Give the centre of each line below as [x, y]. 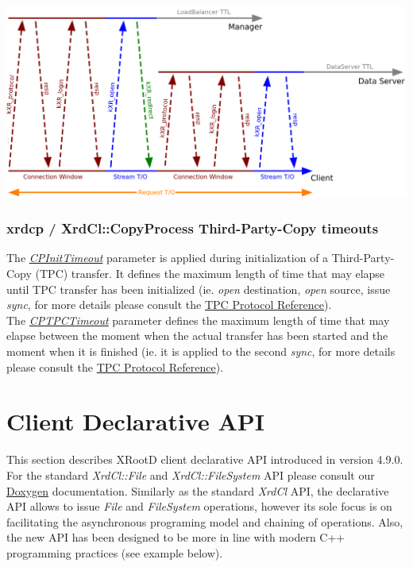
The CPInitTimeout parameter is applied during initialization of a [168, 258]
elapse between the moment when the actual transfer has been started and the [197, 336]
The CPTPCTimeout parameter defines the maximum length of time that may [198, 320]
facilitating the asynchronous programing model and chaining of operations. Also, [205, 521]
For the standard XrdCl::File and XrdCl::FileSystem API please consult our [191, 474]
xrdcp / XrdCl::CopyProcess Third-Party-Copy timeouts [193, 228]
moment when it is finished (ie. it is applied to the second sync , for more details [201, 351]
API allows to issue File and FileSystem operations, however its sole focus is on [199, 506]
